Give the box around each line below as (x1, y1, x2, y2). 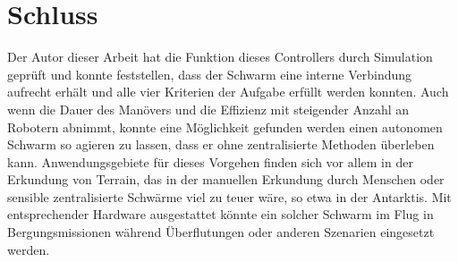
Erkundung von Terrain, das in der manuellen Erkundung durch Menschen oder (7, 170, 445, 189)
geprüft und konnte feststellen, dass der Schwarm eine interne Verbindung (7, 64, 412, 83)
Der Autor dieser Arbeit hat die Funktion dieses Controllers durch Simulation (7, 47, 433, 66)
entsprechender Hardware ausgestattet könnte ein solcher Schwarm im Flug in (7, 205, 434, 224)
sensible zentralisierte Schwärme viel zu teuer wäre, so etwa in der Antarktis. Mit (7, 187, 452, 206)
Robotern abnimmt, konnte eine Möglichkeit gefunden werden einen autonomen (7, 117, 443, 136)
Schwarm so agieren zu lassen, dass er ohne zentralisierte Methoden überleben (7, 135, 435, 154)
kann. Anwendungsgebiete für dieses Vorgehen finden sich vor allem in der (7, 152, 413, 171)
